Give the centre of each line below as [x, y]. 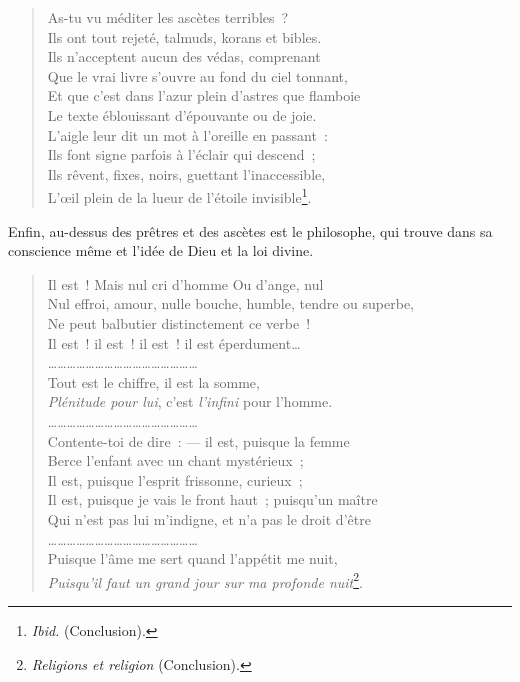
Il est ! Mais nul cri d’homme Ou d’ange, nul [185, 283]
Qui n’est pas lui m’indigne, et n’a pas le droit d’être [209, 518]
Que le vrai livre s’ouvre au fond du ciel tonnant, [197, 75]
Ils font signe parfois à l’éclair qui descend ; [181, 154]
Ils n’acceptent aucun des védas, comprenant [184, 56]
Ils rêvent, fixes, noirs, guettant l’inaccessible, [186, 173]
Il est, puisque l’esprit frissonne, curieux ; [175, 479]
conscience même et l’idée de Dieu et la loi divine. [161, 250]
